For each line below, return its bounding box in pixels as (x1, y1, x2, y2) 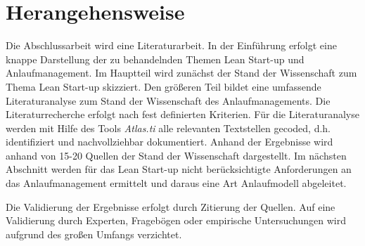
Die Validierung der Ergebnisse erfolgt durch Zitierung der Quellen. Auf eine (6, 199, 335, 214)
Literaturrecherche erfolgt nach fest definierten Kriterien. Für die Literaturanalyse (6, 107, 359, 122)
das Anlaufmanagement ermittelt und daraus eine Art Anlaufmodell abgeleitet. (6, 176, 347, 190)
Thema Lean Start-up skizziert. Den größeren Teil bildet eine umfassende (6, 79, 321, 93)
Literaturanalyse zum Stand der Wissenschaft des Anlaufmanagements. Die (6, 93, 331, 108)
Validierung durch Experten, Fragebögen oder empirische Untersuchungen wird (6, 213, 346, 228)
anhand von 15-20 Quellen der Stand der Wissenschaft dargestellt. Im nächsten (6, 148, 347, 162)
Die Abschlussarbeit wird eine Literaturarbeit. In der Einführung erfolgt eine (6, 38, 337, 53)
